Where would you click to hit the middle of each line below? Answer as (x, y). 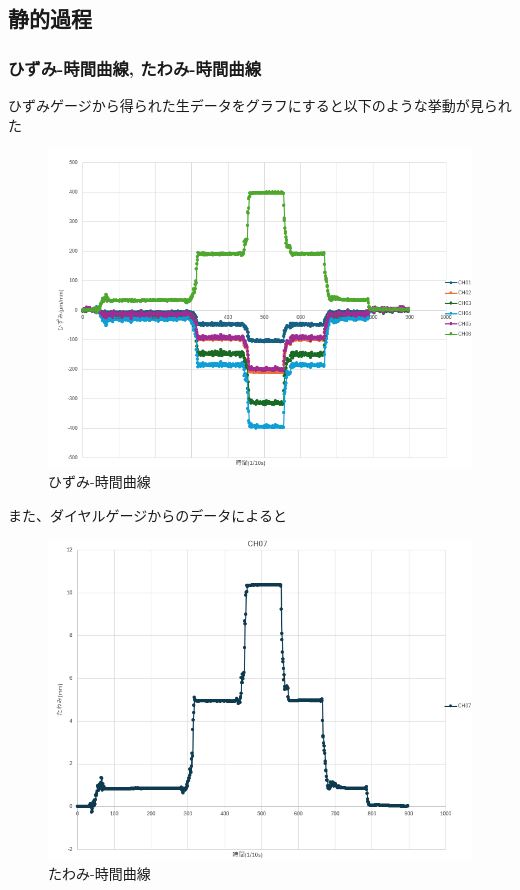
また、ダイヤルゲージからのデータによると (147, 514)
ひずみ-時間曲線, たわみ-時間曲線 (135, 67)
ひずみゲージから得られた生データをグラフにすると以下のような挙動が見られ (260, 105)
